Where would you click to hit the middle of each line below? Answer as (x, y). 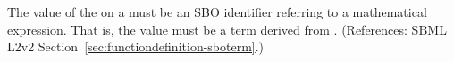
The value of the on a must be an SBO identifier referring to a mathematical (217, 12)
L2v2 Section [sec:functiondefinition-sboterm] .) (136, 46)
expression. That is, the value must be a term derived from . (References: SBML (227, 29)
